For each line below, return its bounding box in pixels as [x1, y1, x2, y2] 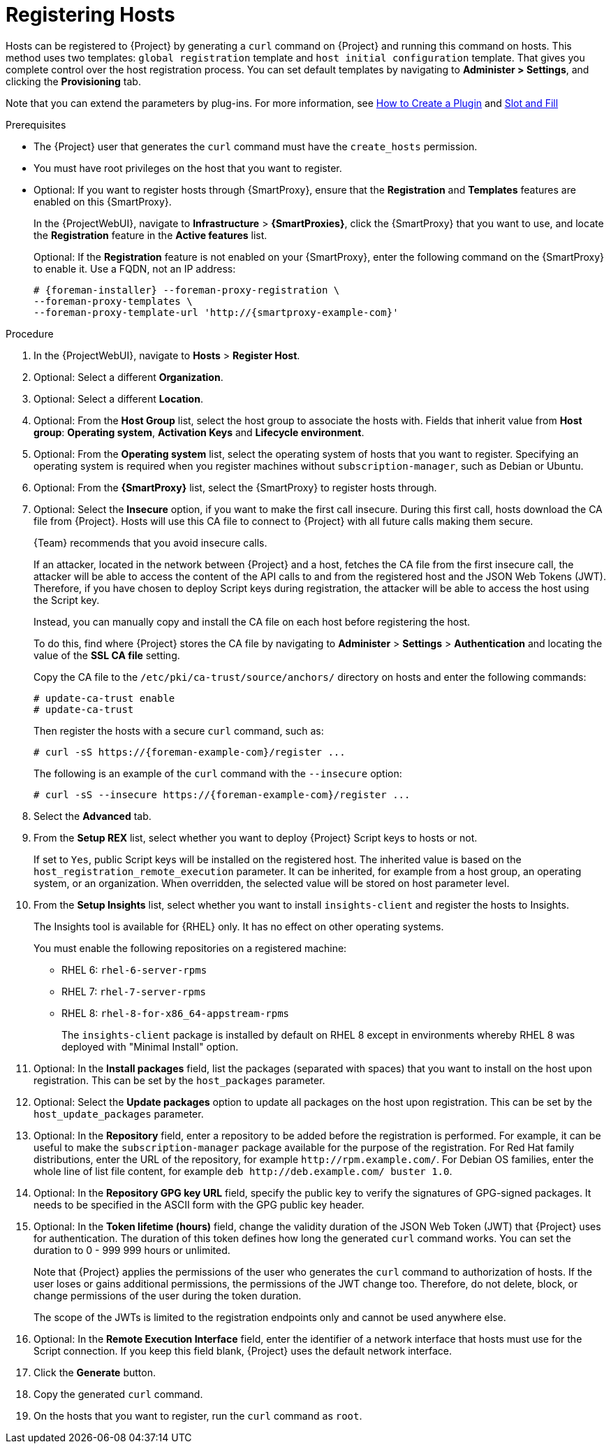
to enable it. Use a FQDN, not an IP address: [34, 262, 236, 275]
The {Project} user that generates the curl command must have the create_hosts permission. [34, 140, 478, 152]
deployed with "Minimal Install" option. [61, 1040, 239, 1053]
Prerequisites [6, 118, 66, 131]
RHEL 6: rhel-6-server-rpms [61, 963, 207, 976]
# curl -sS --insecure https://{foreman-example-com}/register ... [34, 788, 411, 800]
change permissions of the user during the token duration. [34, 1289, 302, 1302]
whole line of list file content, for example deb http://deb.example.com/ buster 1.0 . [34, 1165, 452, 1177]
